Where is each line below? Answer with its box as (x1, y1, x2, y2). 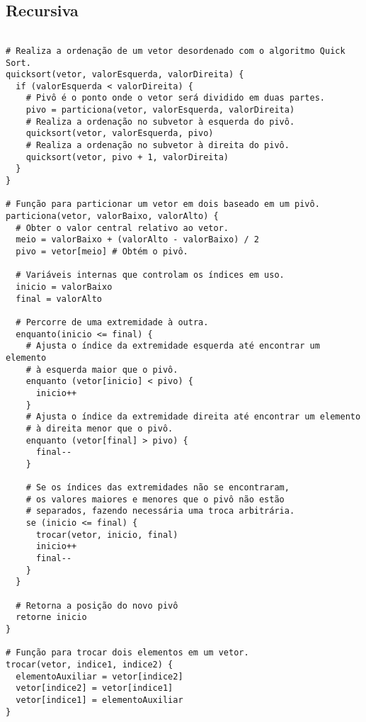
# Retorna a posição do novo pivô (16, 600, 178, 611)
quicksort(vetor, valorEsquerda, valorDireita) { (6, 69, 244, 80)
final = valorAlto (16, 293, 103, 304)
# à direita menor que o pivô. (25, 423, 173, 434)
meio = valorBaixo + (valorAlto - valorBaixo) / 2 (16, 235, 259, 245)
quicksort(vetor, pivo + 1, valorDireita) (25, 152, 229, 162)
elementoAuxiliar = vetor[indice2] (16, 671, 183, 682)
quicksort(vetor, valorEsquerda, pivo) (25, 128, 214, 139)
